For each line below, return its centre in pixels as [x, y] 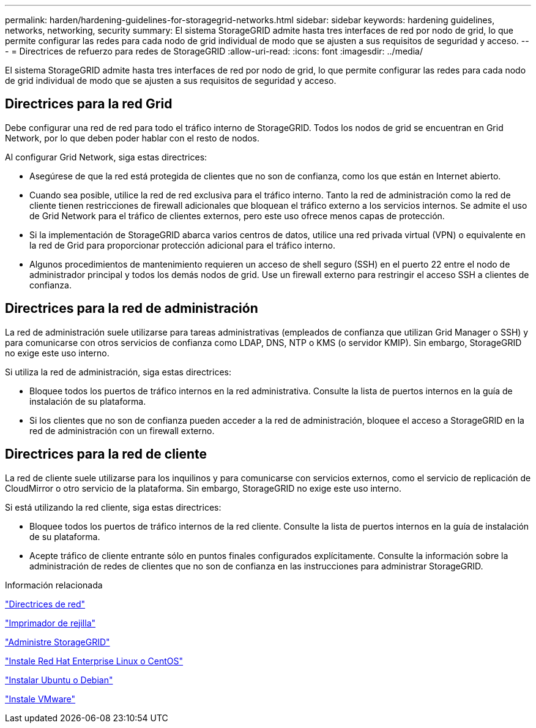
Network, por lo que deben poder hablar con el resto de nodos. [132, 138]
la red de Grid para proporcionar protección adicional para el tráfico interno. [182, 245]
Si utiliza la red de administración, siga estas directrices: [118, 372]
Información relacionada [54, 585]
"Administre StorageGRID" [58, 642]
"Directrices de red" [45, 604]
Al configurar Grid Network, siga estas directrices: [106, 157]
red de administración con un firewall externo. [122, 430]
